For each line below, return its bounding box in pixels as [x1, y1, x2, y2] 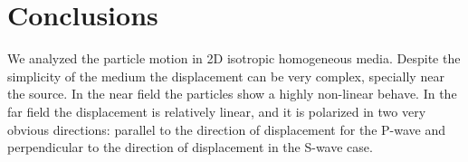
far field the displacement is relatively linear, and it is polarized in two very [7, 101, 426, 120]
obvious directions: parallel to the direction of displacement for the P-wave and [7, 119, 445, 138]
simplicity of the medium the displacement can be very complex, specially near [7, 66, 444, 85]
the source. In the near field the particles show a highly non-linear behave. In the [7, 84, 457, 103]
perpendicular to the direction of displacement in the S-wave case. [7, 138, 373, 157]
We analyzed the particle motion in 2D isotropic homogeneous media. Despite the [7, 49, 461, 68]
